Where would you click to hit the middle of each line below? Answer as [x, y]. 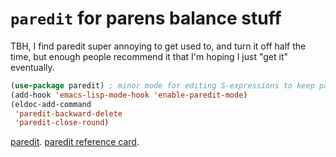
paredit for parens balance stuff [146, 18]
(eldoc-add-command [51, 104]
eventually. [32, 67]
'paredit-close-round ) [62, 123]
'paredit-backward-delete [68, 113]
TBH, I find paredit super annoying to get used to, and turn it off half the [158, 46]
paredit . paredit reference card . [75, 142]
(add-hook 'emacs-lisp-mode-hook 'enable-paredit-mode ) [129, 95]
